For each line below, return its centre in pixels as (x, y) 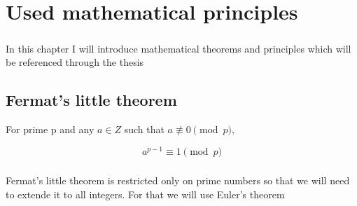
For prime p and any (50, 129)
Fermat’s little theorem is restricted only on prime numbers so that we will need (178, 180)
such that (144, 129)
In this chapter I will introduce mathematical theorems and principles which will (178, 48)
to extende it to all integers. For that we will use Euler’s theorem (145, 194)
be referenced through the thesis (75, 62)
